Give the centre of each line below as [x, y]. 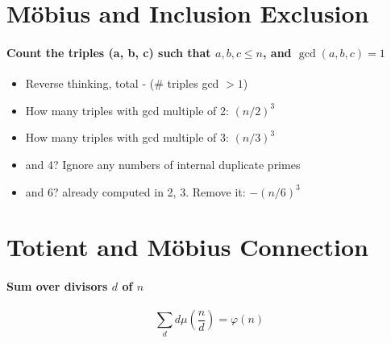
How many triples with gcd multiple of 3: [127, 137]
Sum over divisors [57, 286]
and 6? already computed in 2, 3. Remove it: [135, 191]
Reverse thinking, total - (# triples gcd [122, 83]
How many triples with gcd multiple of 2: [127, 110]
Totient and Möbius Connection [187, 247]
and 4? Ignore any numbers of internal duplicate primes [163, 164]
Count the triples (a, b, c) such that [109, 52]
